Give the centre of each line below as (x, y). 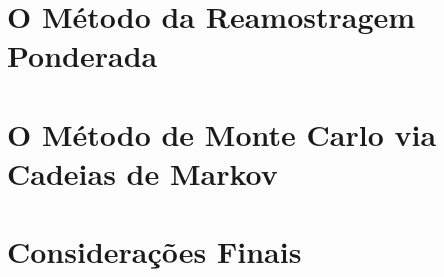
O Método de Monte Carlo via (222, 133)
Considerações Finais (154, 251)
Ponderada (82, 55)
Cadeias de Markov (142, 172)
